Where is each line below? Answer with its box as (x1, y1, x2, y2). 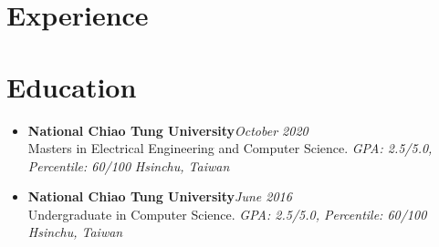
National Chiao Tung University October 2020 (27, 120, 308, 139)
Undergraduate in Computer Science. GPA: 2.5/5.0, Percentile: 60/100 (27, 204, 427, 223)
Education (6, 67, 137, 105)
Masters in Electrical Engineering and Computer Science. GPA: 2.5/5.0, (27, 139, 433, 158)
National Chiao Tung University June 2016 (27, 187, 292, 206)
